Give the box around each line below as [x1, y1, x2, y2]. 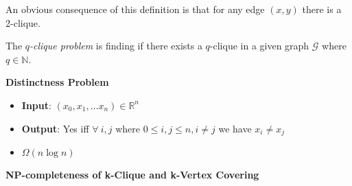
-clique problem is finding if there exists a [30, 38, 202, 53]
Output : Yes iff [21, 121, 89, 135]
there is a [302, 2, 342, 16]
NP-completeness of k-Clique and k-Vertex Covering [5, 167, 259, 182]
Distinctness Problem [5, 75, 109, 89]
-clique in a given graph [209, 38, 309, 53]
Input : [21, 97, 51, 112]
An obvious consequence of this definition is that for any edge [5, 2, 265, 16]
